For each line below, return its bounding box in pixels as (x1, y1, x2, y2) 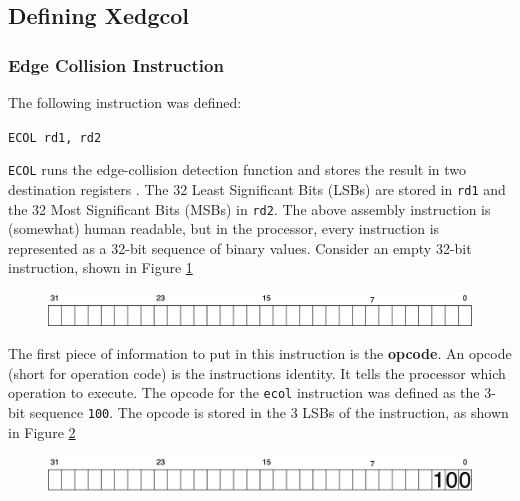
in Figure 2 (8, 421, 76, 442)
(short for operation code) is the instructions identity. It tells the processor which (8, 362, 506, 383)
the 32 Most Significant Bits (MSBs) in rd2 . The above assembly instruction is (8, 198, 491, 219)
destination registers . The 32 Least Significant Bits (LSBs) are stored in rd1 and (8, 178, 506, 199)
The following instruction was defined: (8, 92, 242, 112)
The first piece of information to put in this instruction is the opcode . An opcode (8, 343, 512, 364)
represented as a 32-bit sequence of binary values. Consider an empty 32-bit (8, 237, 472, 258)
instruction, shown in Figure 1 (8, 257, 193, 278)
